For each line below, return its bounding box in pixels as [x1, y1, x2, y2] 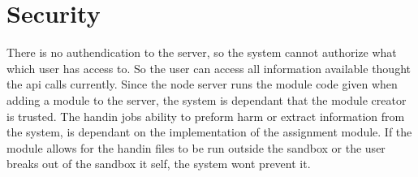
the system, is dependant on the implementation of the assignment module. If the [6, 123, 412, 140]
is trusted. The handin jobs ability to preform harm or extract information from [6, 107, 405, 124]
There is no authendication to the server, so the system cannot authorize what [6, 44, 397, 61]
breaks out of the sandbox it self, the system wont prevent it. [6, 155, 311, 172]
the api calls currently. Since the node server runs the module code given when [6, 76, 398, 93]
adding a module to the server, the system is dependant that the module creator [6, 91, 407, 108]
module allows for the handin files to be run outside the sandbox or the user [6, 139, 386, 156]
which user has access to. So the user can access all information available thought [6, 59, 411, 76]
